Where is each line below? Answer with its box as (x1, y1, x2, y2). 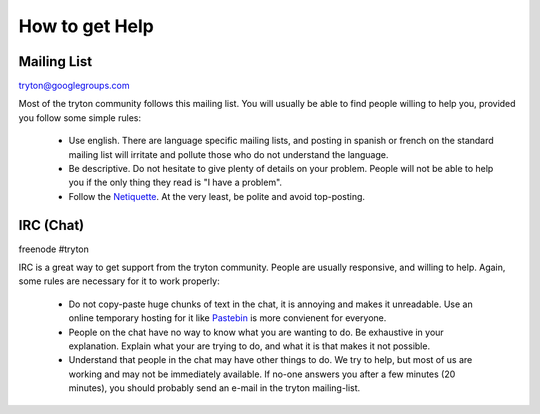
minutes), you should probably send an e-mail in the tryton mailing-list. (68, 382, 361, 394)
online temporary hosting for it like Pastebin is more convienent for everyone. (68, 312, 387, 324)
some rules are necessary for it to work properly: (18, 275, 220, 287)
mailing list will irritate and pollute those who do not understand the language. (68, 148, 389, 160)
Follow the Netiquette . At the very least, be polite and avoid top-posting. (68, 190, 365, 202)
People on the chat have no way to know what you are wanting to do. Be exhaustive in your (68, 326, 444, 338)
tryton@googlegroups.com (18, 80, 130, 92)
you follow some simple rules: (18, 111, 142, 124)
